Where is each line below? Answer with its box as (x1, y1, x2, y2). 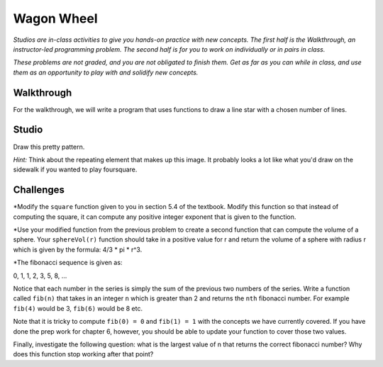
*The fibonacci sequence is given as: (13, 259, 123, 267)
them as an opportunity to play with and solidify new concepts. (13, 68, 199, 77)
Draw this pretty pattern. (13, 142, 85, 151)
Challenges (13, 184, 65, 196)
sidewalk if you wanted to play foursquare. (13, 165, 138, 174)
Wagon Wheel (13, 11, 99, 26)
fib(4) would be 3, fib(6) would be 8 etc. (13, 304, 143, 312)
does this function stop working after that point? (13, 350, 154, 358)
